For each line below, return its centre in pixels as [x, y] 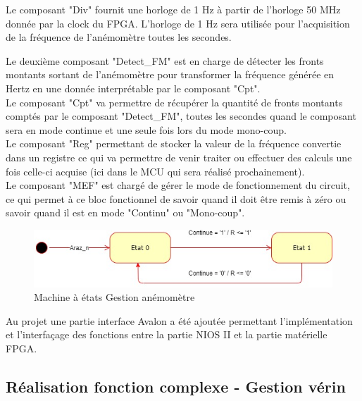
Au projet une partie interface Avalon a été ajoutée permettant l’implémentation [179, 320]
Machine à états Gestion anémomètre [114, 297]
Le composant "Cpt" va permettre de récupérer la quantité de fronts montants [174, 102]
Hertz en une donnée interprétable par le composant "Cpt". [133, 88]
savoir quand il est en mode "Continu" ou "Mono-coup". [125, 212]
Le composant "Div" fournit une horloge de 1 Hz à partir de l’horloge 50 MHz [173, 9]
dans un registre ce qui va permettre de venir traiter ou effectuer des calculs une [179, 157]
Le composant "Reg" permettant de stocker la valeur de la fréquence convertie [174, 143]
